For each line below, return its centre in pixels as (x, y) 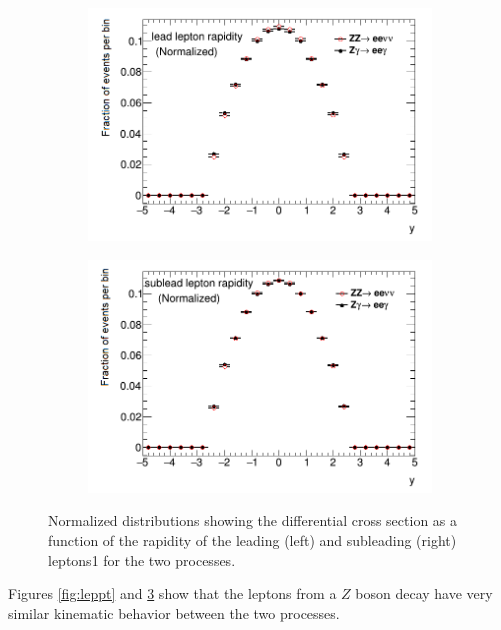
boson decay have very (424, 593)
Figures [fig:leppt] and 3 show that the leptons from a (172, 593)
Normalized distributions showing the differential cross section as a (253, 520)
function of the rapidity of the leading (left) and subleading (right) (252, 540)
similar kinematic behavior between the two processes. (174, 612)
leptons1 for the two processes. (142, 559)
